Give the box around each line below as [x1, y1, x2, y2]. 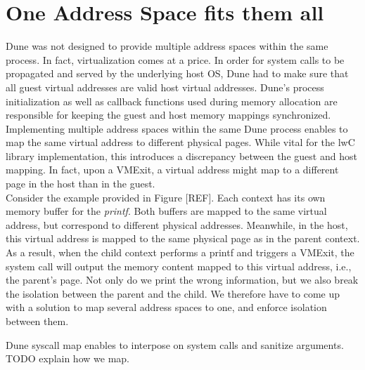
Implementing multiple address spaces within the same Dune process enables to [6, 121, 348, 136]
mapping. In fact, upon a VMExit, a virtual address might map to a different [6, 162, 339, 177]
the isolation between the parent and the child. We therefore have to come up [6, 286, 340, 300]
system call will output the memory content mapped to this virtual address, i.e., [6, 258, 352, 273]
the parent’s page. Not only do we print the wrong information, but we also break [6, 272, 359, 287]
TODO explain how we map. [6, 351, 129, 366]
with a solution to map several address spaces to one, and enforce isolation [6, 300, 327, 315]
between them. [6, 314, 69, 328]
